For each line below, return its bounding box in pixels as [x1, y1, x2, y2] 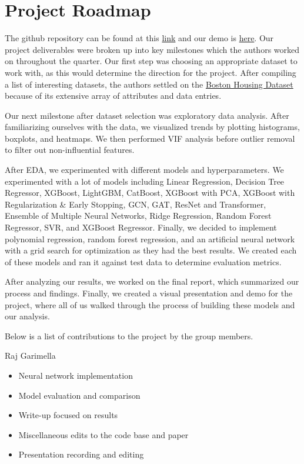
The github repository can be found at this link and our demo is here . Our [5, 32, 274, 44]
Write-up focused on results [18, 409, 118, 421]
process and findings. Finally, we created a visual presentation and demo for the [5, 287, 293, 299]
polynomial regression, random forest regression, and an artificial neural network [5, 232, 295, 245]
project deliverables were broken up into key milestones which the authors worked [5, 43, 300, 55]
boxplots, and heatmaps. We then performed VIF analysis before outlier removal [5, 132, 295, 144]
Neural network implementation [18, 369, 133, 381]
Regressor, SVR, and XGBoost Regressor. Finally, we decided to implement [5, 221, 277, 233]
